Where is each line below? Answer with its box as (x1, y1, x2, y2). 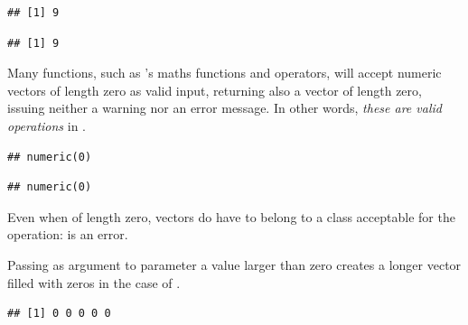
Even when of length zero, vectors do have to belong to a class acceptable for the (7, 207, 455, 226)
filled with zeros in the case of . (7, 273, 181, 292)
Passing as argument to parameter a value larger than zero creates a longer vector (7, 255, 462, 274)
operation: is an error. (7, 225, 128, 244)
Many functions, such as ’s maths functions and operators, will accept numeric (7, 63, 442, 82)
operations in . (7, 116, 86, 135)
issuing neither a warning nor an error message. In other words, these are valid (7, 98, 442, 117)
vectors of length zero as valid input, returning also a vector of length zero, (7, 80, 422, 99)
